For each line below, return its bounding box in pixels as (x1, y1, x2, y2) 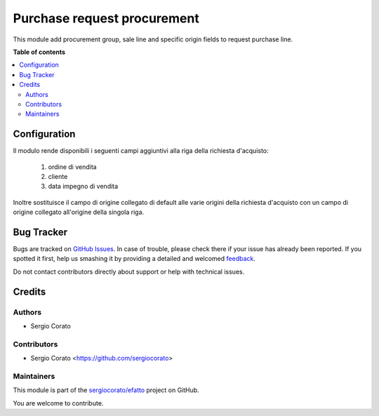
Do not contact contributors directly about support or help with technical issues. (13, 267, 245, 276)
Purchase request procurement (13, 11, 199, 26)
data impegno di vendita (48, 182, 119, 191)
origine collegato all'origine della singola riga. (13, 208, 145, 217)
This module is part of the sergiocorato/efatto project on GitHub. (13, 386, 199, 394)
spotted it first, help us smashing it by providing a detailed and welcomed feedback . (13, 255, 256, 263)
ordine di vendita (48, 162, 98, 171)
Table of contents (13, 48, 66, 56)
